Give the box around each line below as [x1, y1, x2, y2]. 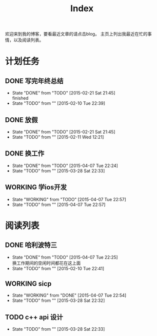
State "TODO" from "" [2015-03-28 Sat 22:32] [12, 298, 105, 303]
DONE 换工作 [5, 149, 45, 158]
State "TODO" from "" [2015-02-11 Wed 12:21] [12, 134, 104, 140]
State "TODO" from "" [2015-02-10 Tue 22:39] [12, 100, 105, 106]
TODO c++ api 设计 [5, 313, 63, 321]
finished [12, 95, 29, 101]
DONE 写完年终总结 [5, 76, 64, 85]
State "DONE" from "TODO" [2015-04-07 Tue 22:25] [12, 254, 118, 260]
